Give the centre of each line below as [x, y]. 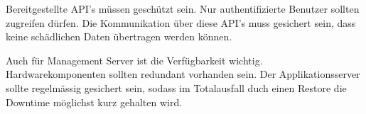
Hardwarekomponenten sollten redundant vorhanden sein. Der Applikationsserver [183, 74]
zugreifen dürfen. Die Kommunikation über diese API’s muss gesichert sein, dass [181, 22]
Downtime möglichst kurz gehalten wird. [94, 102]
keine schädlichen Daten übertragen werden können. [119, 36]
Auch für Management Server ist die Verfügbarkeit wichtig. [134, 60]
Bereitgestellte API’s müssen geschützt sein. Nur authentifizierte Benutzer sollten [183, 8]
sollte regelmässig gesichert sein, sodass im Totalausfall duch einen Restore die [176, 87]
